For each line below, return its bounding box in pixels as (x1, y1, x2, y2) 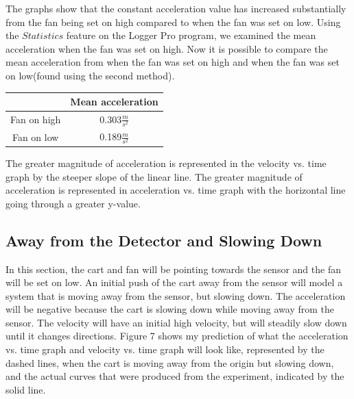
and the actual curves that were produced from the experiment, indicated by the (5, 369, 344, 383)
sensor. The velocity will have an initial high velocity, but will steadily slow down (5, 315, 347, 329)
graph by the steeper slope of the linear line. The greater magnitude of (5, 169, 303, 183)
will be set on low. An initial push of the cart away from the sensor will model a (5, 275, 343, 289)
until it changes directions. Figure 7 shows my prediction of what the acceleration (5, 329, 349, 343)
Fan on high (10, 112, 61, 127)
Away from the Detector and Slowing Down (5, 229, 322, 250)
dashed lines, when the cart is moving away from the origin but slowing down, (5, 355, 334, 370)
